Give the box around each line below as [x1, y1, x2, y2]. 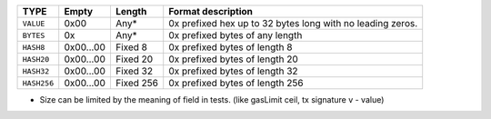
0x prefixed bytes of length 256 [168, 77, 304, 89]
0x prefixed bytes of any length [168, 29, 303, 41]
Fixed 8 [115, 41, 147, 54]
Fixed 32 [115, 64, 154, 77]
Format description [168, 5, 254, 17]
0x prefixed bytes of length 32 [168, 64, 299, 77]
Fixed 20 [115, 53, 154, 65]
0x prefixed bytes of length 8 [168, 41, 293, 54]
